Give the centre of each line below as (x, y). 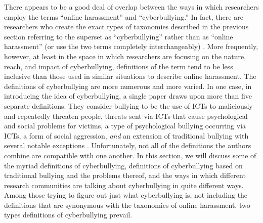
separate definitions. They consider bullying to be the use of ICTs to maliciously (128, 105)
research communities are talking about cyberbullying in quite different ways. (124, 185)
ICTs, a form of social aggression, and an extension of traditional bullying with (126, 135)
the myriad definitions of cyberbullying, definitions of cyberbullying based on (123, 165)
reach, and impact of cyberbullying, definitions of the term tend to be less (119, 66)
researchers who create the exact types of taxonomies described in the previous (126, 27)
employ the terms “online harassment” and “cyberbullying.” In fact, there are (124, 16)
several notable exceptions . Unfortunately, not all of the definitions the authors (128, 145)
